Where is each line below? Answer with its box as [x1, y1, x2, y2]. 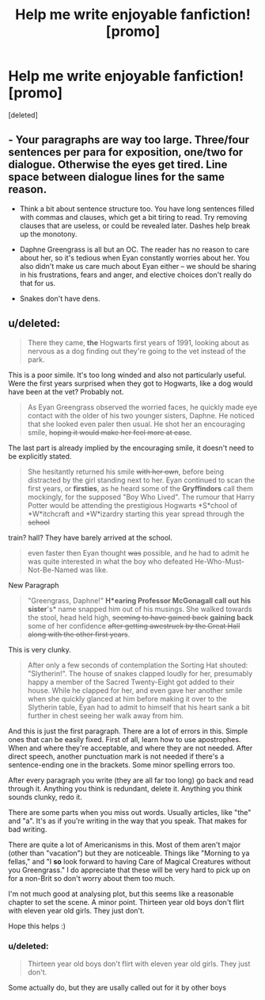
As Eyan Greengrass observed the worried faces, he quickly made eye [27, 402, 258, 412]
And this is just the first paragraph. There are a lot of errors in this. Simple [8, 726, 248, 736]
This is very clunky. [8, 644, 71, 654]
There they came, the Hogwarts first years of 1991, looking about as [27, 337, 249, 347]
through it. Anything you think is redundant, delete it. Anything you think [8, 783, 243, 793]
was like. [79, 565, 108, 575]
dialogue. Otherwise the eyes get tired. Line [8, 158, 228, 171]
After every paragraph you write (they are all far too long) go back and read [8, 775, 254, 785]
